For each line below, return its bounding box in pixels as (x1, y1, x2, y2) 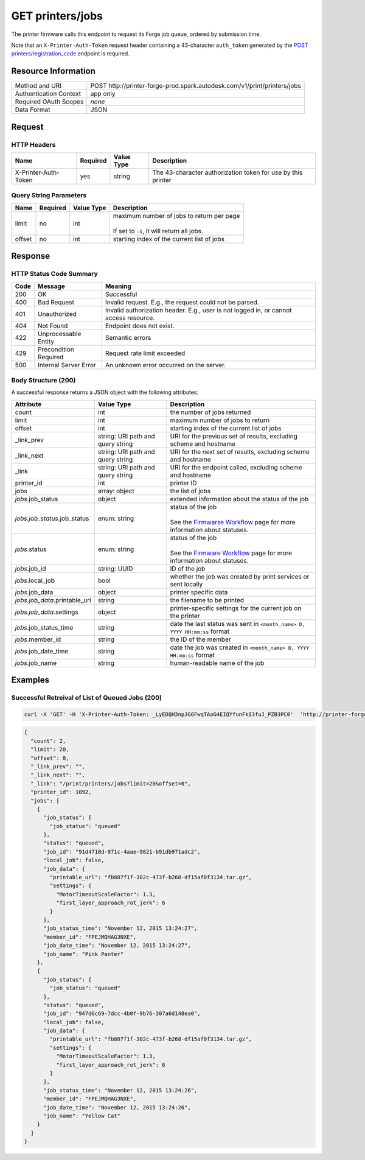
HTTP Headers (11, 140, 56, 149)
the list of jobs (170, 487, 211, 495)
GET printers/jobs (11, 9, 103, 23)
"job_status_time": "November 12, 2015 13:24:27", (43, 925, 198, 932)
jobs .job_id (15, 564, 46, 572)
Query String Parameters (11, 191, 87, 200)
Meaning (105, 282, 132, 290)
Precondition (37, 345, 74, 353)
